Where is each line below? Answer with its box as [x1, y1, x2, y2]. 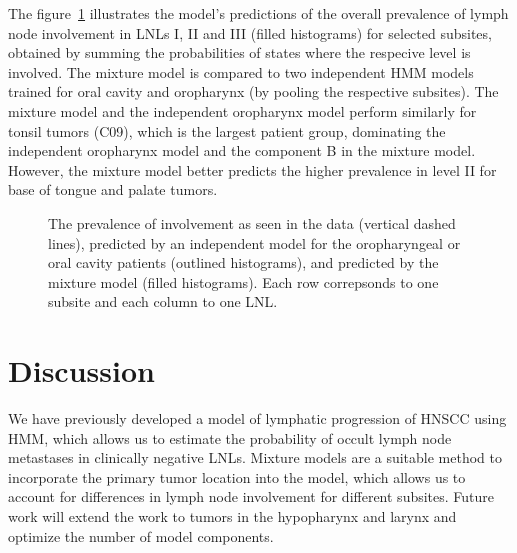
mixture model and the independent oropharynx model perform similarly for [8, 100, 477, 121]
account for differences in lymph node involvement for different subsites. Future [8, 486, 495, 507]
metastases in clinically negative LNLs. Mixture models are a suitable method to [8, 447, 503, 468]
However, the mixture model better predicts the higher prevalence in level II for [8, 159, 497, 180]
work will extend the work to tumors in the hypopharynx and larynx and [8, 506, 457, 526]
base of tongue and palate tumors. [8, 179, 218, 200]
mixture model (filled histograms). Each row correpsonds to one [48, 271, 439, 292]
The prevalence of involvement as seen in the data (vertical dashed [48, 212, 456, 233]
